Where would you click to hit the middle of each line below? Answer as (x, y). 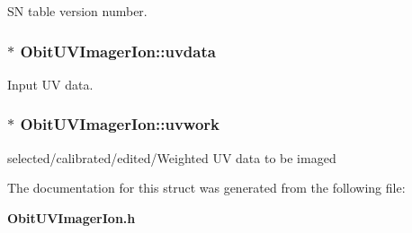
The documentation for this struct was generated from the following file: (206, 188)
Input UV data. (50, 84)
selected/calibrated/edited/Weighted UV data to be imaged (172, 157)
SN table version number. (77, 11)
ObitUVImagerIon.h (72, 217)
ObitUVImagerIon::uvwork (120, 124)
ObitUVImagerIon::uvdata (118, 51)
